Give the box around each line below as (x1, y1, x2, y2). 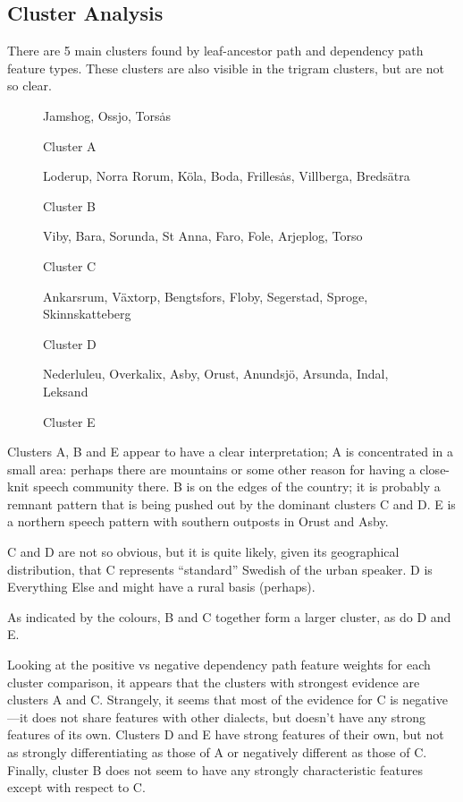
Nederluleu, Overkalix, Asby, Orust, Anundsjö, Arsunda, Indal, (43, 364, 389, 383)
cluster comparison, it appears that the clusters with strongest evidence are (7, 672, 420, 691)
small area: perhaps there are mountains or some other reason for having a (7, 459, 416, 478)
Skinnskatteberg (43, 304, 131, 323)
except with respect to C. (7, 778, 146, 797)
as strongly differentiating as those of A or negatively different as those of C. (7, 743, 427, 762)
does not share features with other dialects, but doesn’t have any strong (31, 707, 426, 726)
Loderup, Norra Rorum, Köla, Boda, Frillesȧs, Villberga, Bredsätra (43, 166, 410, 185)
